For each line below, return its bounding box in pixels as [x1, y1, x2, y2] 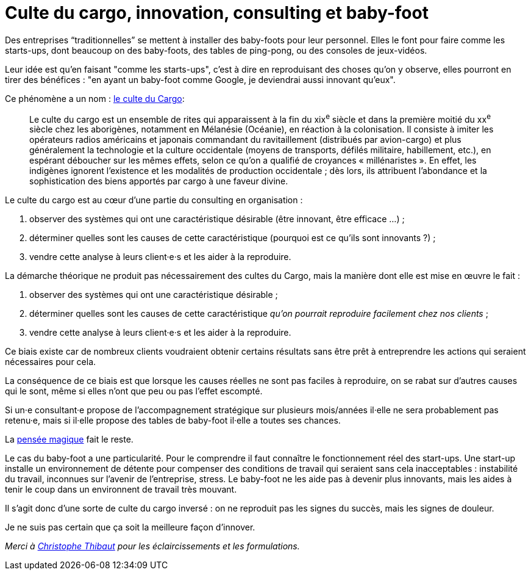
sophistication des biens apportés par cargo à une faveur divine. [29, 176, 288, 187]
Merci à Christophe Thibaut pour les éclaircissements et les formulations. [5, 541, 300, 552]
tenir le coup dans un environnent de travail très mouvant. [5, 484, 237, 495]
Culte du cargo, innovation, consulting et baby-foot [5, 2, 429, 23]
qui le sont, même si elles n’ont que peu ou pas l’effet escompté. [5, 386, 263, 397]
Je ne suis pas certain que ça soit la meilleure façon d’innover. [5, 522, 255, 533]
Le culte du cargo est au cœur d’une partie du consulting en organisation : [5, 195, 303, 206]
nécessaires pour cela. [5, 356, 96, 367]
